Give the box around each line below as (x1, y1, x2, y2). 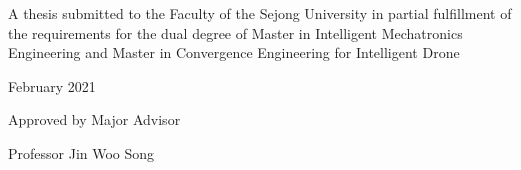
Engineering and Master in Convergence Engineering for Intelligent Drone (8, 42, 460, 63)
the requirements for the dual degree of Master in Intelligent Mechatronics (8, 22, 463, 43)
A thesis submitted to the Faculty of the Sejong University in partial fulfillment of (8, 3, 512, 23)
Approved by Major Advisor (8, 109, 181, 130)
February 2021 (8, 75, 96, 96)
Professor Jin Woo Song (8, 142, 155, 163)
